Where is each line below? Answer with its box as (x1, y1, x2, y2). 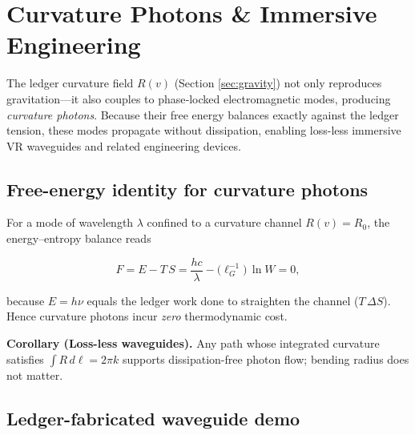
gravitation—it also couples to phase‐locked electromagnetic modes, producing (6, 90, 391, 107)
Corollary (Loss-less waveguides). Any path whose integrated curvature (6, 334, 380, 351)
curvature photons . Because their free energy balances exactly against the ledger (6, 106, 399, 123)
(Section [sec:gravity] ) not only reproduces (174, 75, 382, 91)
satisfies (6, 350, 44, 367)
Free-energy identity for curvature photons (6, 176, 369, 201)
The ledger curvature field (6, 75, 134, 91)
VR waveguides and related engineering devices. (6, 137, 241, 154)
